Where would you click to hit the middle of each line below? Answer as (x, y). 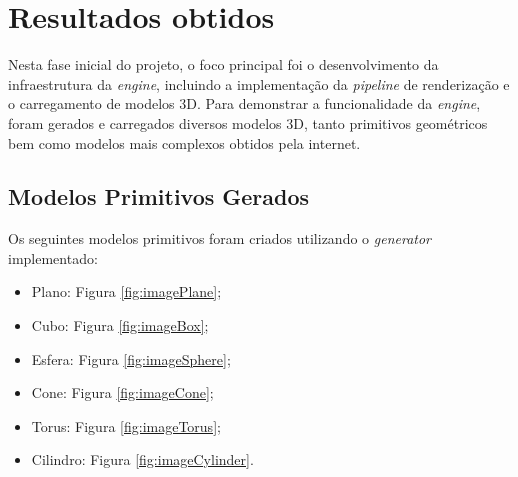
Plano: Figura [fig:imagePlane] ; (126, 291)
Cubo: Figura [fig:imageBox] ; (120, 325)
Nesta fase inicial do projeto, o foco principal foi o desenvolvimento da (223, 64)
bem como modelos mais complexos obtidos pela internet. (184, 142)
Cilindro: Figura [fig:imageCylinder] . (142, 459)
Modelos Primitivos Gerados (159, 196)
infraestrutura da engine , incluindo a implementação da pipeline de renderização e (259, 83)
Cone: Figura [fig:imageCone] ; (122, 392)
